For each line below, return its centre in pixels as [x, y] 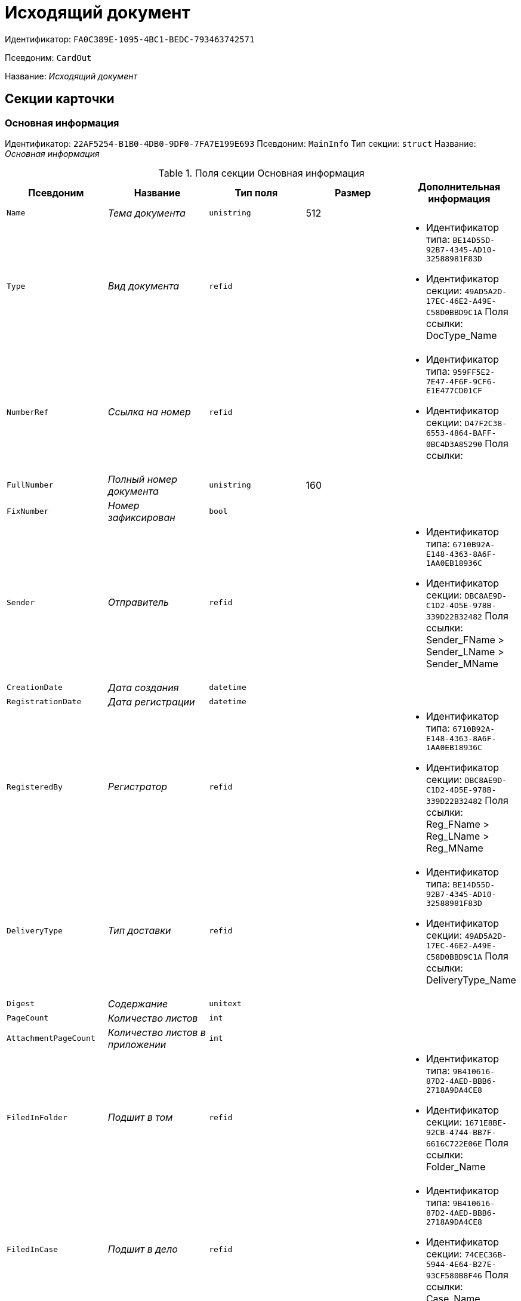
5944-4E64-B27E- [461, 1264]
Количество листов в [157, 1032]
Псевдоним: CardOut [48, 57]
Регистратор [138, 787]
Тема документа [147, 213]
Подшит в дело [143, 1249]
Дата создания [143, 687]
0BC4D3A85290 [454, 444]
